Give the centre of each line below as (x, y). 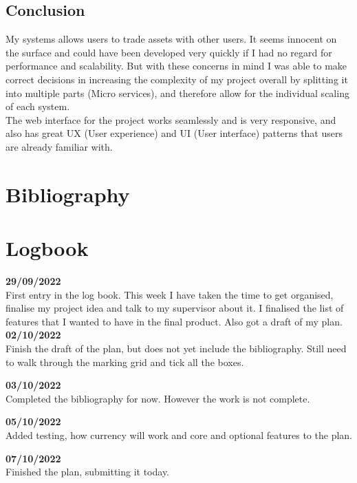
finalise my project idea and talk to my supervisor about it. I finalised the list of (175, 308)
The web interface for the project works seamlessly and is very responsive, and (171, 119)
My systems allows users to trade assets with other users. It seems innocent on (171, 39)
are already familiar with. (59, 146)
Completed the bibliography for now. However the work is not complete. (158, 398)
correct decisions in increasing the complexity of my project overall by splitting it (177, 79)
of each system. (38, 106)
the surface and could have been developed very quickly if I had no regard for (169, 52)
